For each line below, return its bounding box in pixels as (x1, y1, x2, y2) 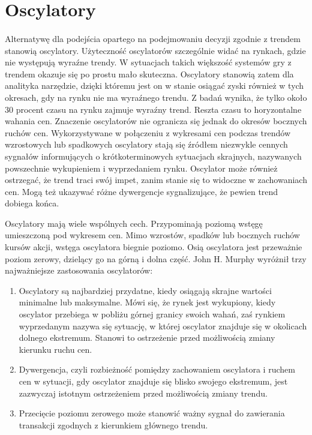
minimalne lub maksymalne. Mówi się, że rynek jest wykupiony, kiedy (19, 296, 276, 308)
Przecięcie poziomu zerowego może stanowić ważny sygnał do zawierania (19, 407, 285, 419)
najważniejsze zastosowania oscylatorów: (5, 264, 153, 277)
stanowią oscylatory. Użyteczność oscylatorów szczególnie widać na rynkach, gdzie (5, 44, 306, 56)
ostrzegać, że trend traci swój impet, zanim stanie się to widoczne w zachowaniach (5, 173, 307, 186)
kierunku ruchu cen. (19, 343, 92, 355)
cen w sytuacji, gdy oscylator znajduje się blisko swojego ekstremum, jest (19, 375, 288, 387)
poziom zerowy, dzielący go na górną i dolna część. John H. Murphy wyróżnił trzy (5, 252, 307, 265)
